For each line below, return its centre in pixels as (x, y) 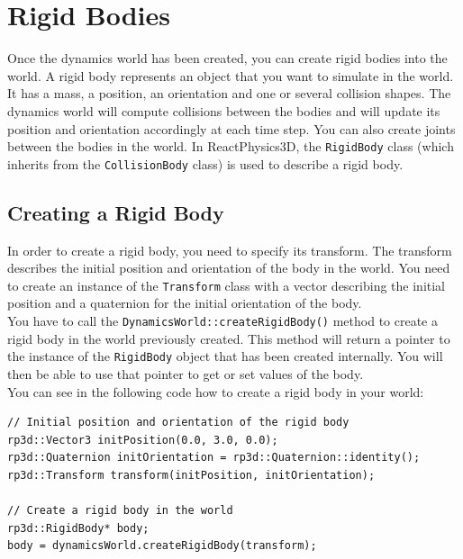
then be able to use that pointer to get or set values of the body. (186, 373)
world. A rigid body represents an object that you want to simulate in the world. (231, 75)
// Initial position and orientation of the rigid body (178, 423)
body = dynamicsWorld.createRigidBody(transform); (162, 546)
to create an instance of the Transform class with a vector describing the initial (226, 285)
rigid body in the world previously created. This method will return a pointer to (229, 338)
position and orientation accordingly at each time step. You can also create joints (231, 128)
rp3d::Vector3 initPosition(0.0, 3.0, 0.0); (143, 440)
